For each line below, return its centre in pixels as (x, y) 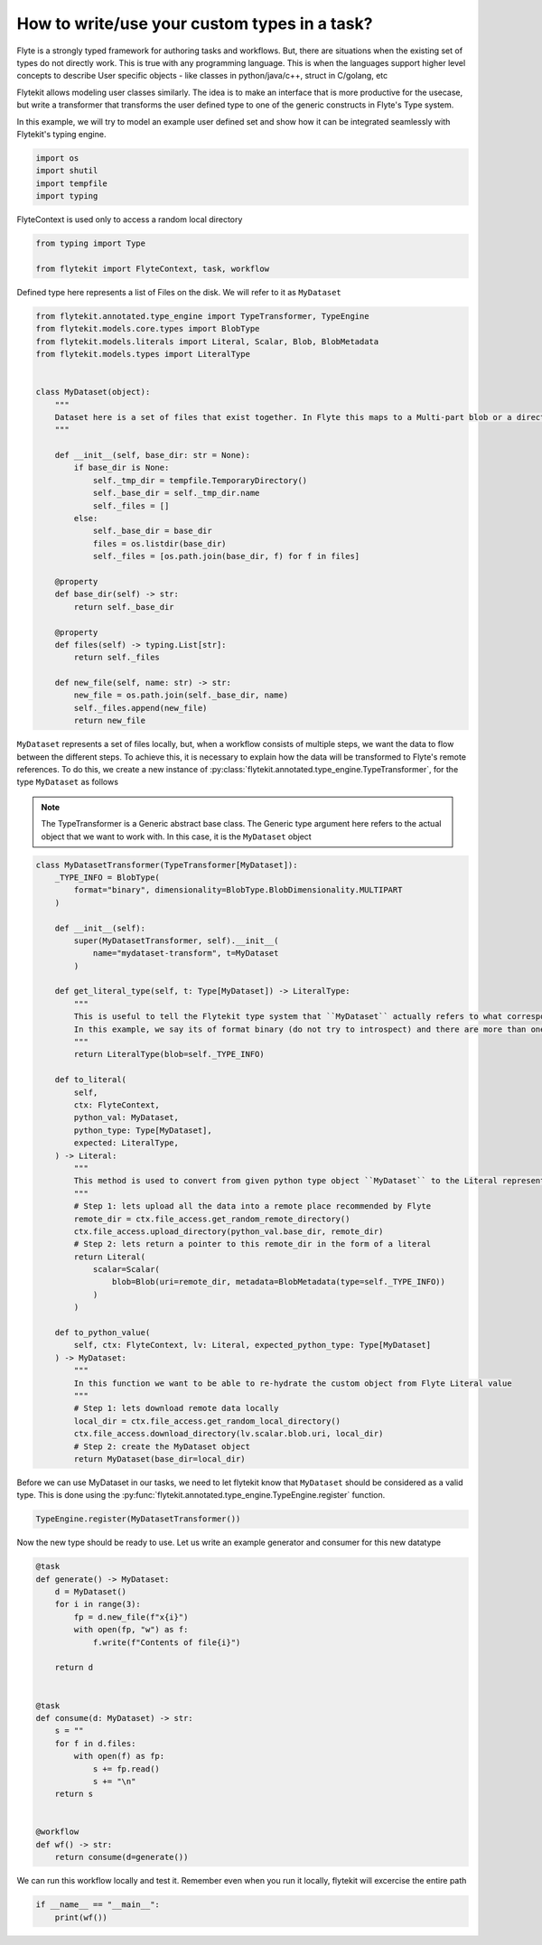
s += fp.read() (126, 1769)
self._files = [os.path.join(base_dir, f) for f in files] (226, 556)
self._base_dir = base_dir (152, 531)
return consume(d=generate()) (121, 1857)
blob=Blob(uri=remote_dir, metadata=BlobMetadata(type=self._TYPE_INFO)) (279, 1282)
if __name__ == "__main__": (98, 1905)
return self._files (117, 658)
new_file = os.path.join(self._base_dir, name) (181, 695)
